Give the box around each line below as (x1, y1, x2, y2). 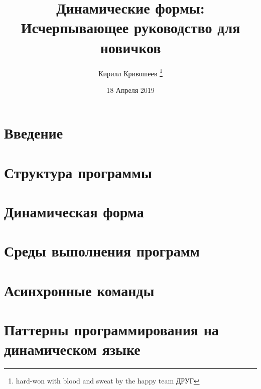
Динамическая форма (4, 201, 144, 222)
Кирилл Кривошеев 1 (98, 66, 163, 78)
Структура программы (4, 162, 152, 182)
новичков (100, 37, 161, 57)
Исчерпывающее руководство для (21, 17, 240, 38)
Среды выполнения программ (4, 240, 200, 261)
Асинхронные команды (4, 280, 155, 300)
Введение (4, 122, 63, 143)
